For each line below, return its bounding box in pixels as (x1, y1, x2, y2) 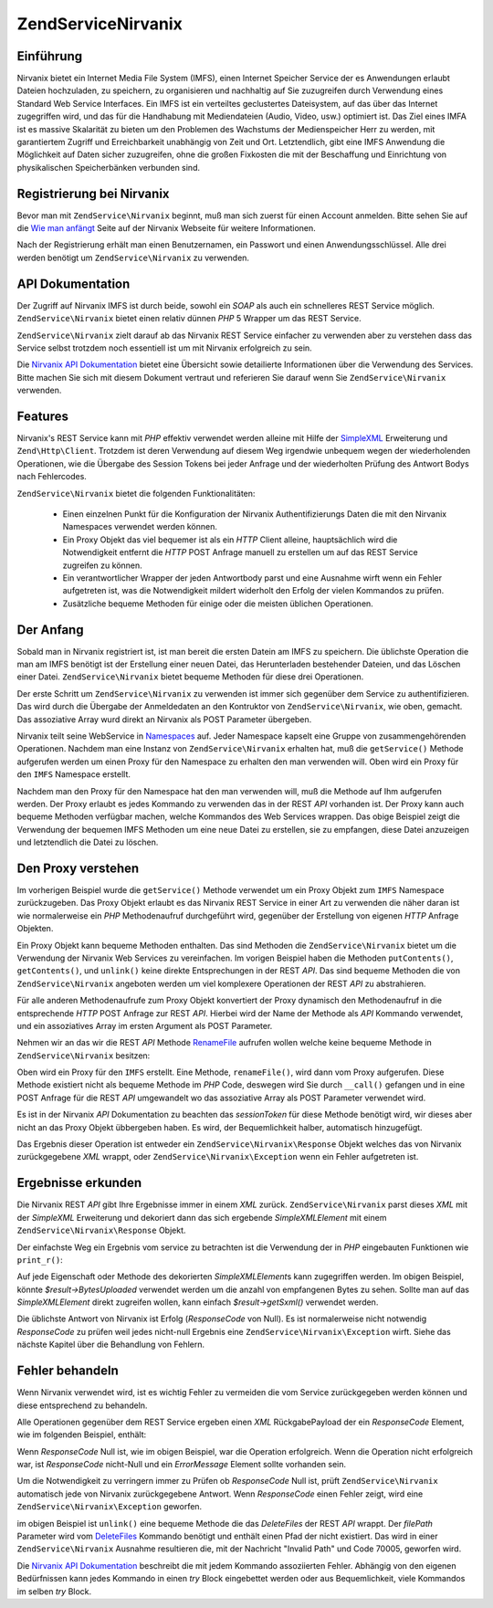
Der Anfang (16, 622, 84, 637)
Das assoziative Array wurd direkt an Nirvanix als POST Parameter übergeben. (16, 713, 312, 725)
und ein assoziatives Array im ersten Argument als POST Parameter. (16, 1020, 273, 1031)
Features (16, 408, 68, 424)
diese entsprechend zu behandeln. (16, 1400, 148, 1411)
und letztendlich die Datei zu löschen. (16, 836, 159, 848)
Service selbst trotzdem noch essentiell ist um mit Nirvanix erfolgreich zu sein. (16, 342, 312, 353)
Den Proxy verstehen (16, 860, 140, 876)
